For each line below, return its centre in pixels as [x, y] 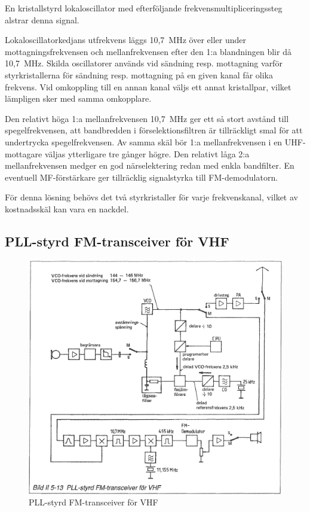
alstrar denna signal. [42, 19]
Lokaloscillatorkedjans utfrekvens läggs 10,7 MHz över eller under [125, 40]
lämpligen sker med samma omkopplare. [78, 98]
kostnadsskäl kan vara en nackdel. [67, 208]
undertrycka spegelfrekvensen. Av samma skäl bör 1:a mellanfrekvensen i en [144, 141]
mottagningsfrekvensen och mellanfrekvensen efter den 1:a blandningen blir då [148, 51]
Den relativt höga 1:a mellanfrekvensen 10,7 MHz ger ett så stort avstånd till [147, 118]
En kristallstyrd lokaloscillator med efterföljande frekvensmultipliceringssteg [144, 8]
